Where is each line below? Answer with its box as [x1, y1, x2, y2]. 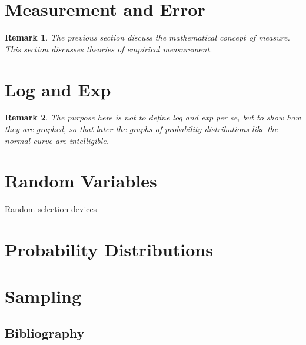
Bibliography [5, 324, 85, 342]
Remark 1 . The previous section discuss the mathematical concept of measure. [5, 31, 290, 43]
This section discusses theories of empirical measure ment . [5, 42, 212, 55]
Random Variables [5, 169, 157, 193]
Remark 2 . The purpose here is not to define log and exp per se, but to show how [5, 111, 301, 123]
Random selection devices [5, 203, 97, 215]
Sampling [5, 283, 82, 307]
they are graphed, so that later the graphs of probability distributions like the [5, 123, 278, 135]
